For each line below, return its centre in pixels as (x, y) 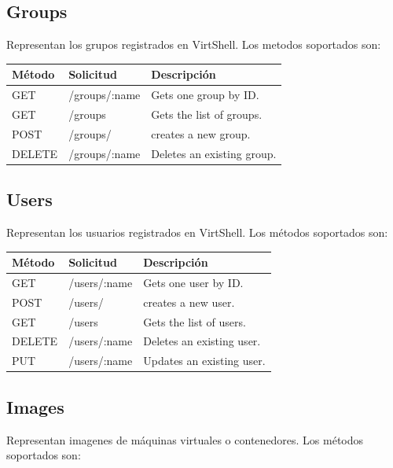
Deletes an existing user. (202, 341)
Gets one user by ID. (193, 282)
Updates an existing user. (204, 361)
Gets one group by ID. (205, 95)
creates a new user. (189, 302)
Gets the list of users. (195, 321)
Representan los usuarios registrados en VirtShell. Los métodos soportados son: (197, 232)
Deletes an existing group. (214, 153)
